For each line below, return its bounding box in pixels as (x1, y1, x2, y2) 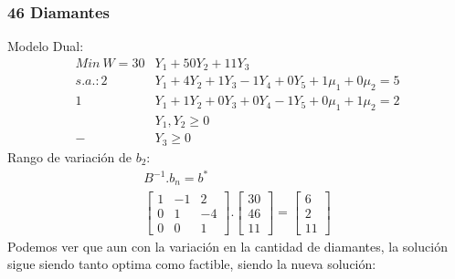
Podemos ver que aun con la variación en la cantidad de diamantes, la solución (7, 236, 448, 255)
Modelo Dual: (7, 36, 84, 56)
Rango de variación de (7, 147, 132, 166)
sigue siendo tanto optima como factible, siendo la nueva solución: (7, 254, 376, 274)
